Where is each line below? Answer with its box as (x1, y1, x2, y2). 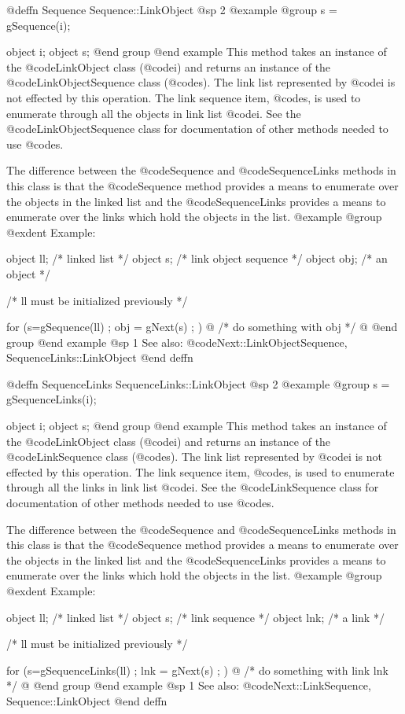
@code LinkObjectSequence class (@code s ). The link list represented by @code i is (6, 74, 396, 90)
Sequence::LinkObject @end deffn (6, 692, 168, 708)
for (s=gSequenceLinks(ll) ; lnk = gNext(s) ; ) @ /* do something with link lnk (6, 661, 388, 678)
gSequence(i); (6, 17, 71, 33)
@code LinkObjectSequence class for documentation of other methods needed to (6, 120, 388, 137)
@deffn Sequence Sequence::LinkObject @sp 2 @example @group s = (6, 2, 337, 17)
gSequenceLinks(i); (6, 391, 97, 407)
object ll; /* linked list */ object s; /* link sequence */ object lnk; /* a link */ (6, 609, 385, 625)
